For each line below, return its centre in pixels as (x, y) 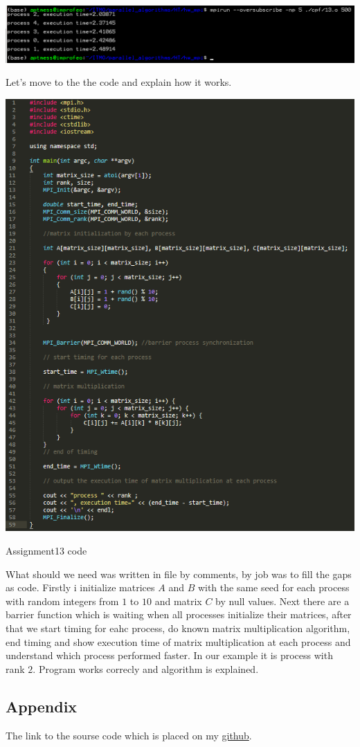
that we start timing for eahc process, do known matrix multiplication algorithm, (178, 628)
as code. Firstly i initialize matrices (80, 587)
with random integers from (62, 601)
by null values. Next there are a (282, 601)
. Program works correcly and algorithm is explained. (146, 668)
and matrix (178, 601)
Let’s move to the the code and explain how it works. (119, 82)
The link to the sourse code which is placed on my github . (129, 735)
